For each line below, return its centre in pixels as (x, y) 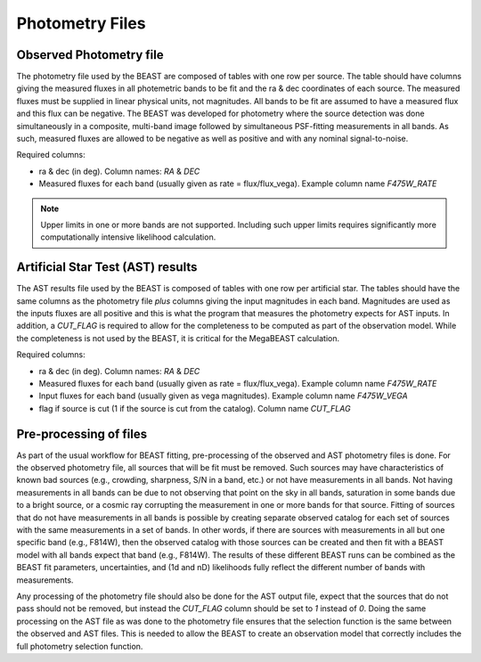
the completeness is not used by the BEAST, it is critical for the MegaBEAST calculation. (178, 338)
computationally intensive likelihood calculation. (128, 237)
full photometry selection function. (80, 646)
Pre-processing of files (82, 433)
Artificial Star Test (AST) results (107, 267)
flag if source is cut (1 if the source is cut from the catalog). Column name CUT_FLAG (195, 408)
